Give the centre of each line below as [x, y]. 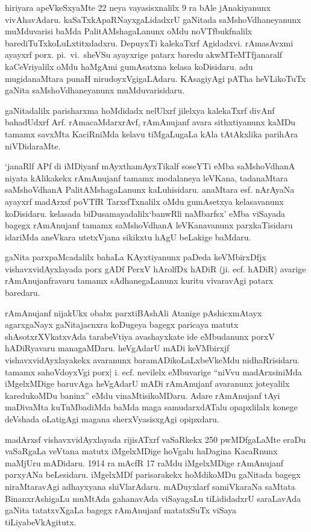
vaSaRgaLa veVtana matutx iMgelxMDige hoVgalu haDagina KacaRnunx [141, 451]
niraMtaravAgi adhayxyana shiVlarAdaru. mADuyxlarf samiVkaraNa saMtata [150, 486]
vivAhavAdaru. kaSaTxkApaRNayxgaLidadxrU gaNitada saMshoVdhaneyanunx [153, 19]
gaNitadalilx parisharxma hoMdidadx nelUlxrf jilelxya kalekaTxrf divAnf [140, 110]
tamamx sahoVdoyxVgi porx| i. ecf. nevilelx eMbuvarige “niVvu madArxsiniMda [153, 371]
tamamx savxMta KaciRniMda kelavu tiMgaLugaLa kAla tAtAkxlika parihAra [152, 133]
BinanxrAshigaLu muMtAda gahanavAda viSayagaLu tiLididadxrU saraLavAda [153, 498]
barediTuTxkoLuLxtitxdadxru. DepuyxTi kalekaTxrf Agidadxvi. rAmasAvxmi [149, 42]
